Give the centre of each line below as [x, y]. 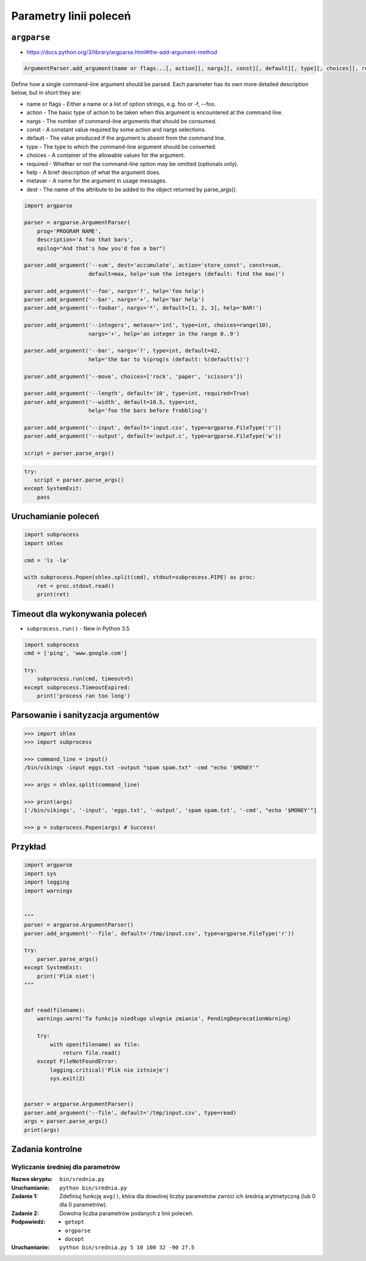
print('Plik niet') [66, 976]
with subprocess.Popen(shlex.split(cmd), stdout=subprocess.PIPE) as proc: [140, 577]
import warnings [48, 891]
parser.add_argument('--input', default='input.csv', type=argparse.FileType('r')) [153, 428]
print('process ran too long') [84, 696]
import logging [47, 882]
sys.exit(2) [67, 1079]
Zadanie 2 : [25, 1213]
